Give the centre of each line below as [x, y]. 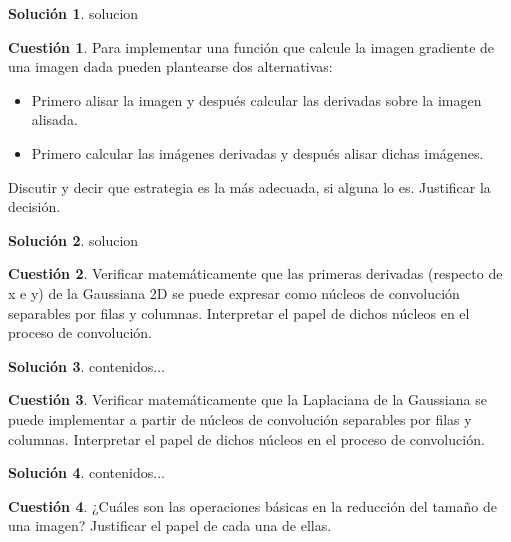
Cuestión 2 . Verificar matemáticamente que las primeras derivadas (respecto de [255, 273]
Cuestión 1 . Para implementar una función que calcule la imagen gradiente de [251, 46]
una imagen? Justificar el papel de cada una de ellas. [170, 525]
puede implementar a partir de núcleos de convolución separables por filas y [240, 418]
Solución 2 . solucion [73, 239]
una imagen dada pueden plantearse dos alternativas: [170, 66]
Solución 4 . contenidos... [86, 472]
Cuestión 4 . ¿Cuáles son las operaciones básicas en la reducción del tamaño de [252, 505]
